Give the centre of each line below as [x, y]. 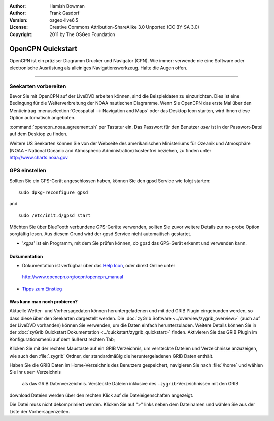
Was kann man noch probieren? [44, 301]
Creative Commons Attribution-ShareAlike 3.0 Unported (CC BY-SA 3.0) [125, 27]
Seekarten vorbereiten [38, 86]
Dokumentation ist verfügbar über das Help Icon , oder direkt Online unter [98, 266]
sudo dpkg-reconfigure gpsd [53, 192]
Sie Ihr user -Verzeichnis [35, 372]
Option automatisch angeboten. [42, 118]
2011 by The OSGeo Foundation [82, 34]
